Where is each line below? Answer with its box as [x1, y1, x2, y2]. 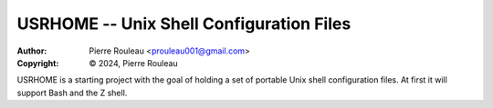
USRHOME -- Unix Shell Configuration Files [16, 14, 351, 34]
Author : [16, 45, 47, 56]
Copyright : [16, 57, 59, 68]
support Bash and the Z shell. [16, 87, 128, 98]
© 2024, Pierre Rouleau [89, 57, 178, 68]
